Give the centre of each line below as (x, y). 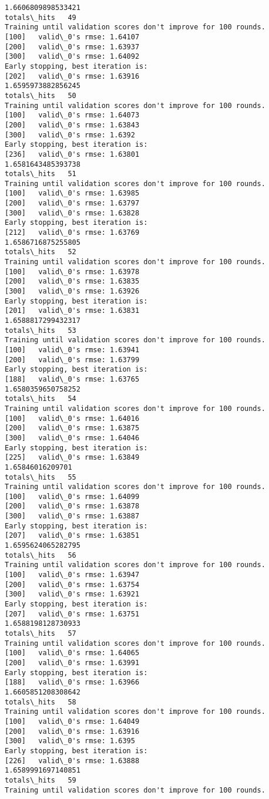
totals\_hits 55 (41, 477)
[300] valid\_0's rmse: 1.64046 (72, 438)
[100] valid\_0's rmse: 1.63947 (72, 575)
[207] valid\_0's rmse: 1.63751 (72, 614)
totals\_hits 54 (41, 399)
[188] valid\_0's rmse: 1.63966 (72, 682)
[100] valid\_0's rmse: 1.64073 (72, 115)
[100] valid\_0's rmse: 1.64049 (72, 721)
